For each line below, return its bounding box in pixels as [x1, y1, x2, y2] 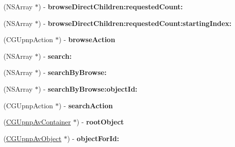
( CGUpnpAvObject [3, 133, 61, 143]
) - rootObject [76, 117, 124, 127]
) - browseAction [59, 34, 116, 45]
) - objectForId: [67, 133, 119, 143]
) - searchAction [59, 100, 113, 110]
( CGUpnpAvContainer [3, 117, 71, 127]
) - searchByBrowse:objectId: [38, 83, 138, 94]
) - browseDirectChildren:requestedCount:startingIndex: [38, 18, 232, 28]
